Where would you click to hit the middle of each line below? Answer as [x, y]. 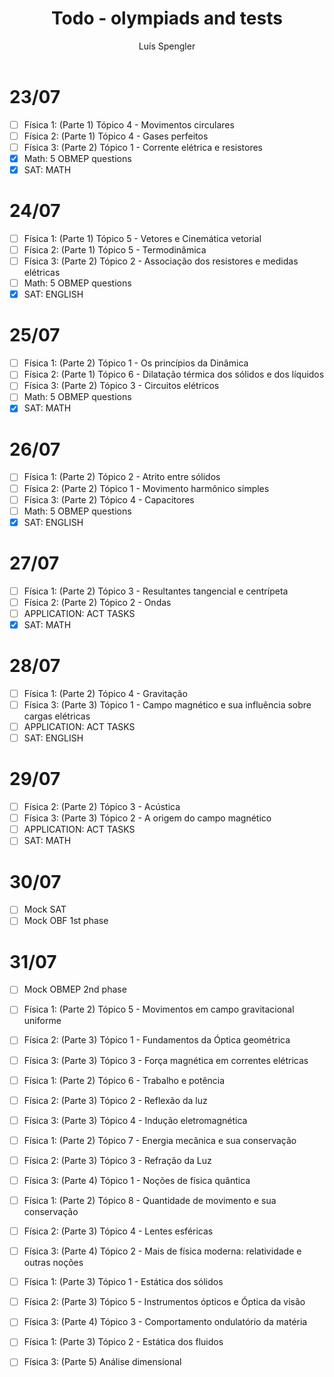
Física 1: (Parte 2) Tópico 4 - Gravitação [105, 693]
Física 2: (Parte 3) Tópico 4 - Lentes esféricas [118, 1231]
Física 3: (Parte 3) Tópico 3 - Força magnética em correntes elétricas [166, 1060]
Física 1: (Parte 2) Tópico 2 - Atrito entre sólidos [122, 477]
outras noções [53, 1263]
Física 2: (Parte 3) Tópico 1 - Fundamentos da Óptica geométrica [157, 1040]
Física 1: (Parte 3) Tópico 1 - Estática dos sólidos [123, 1282]
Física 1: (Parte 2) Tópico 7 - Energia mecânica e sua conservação [160, 1140]
